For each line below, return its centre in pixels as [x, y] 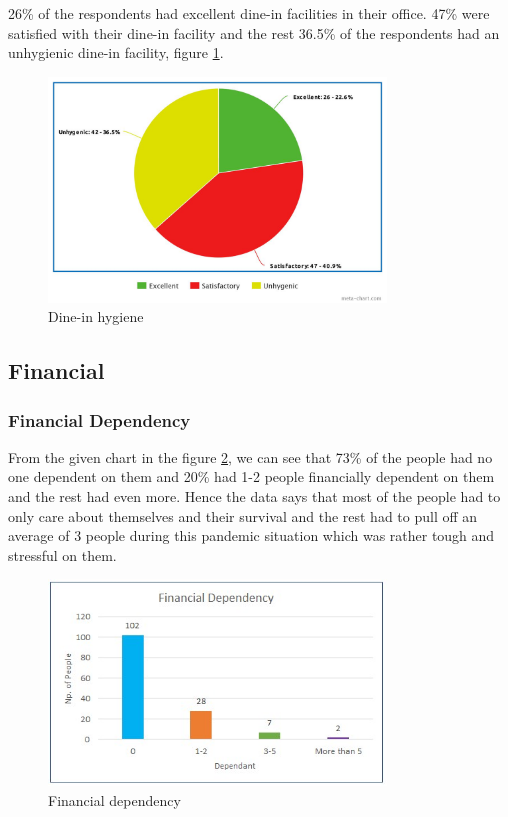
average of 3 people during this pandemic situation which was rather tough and [251, 535]
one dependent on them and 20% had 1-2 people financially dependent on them [251, 476]
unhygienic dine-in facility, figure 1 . [116, 52]
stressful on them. [62, 554]
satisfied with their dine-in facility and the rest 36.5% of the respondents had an [254, 32]
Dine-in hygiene [96, 316]
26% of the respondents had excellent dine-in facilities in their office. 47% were [249, 13]
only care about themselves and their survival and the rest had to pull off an [243, 515]
